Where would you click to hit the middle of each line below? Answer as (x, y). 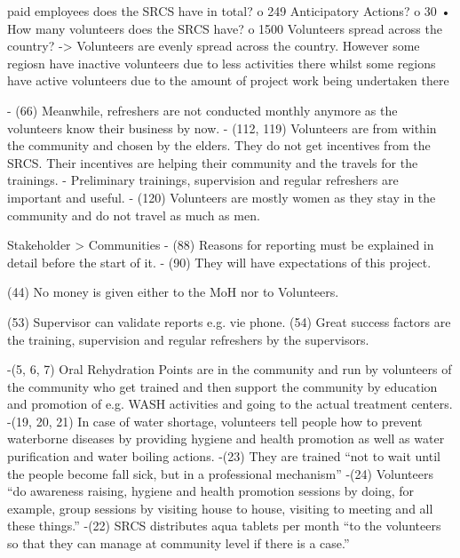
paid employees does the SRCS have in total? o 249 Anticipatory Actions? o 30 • (229, 11)
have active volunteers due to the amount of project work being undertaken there (228, 80)
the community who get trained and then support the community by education (222, 386)
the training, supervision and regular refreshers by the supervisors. (188, 339)
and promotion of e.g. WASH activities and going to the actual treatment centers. (230, 404)
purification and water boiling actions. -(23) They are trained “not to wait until (224, 456)
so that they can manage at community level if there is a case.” (178, 543)
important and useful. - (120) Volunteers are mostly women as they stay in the (222, 197)
